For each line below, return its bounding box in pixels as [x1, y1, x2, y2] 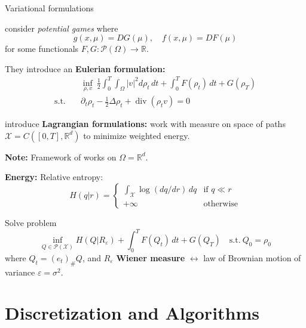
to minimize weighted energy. [83, 129, 190, 141]
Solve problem [5, 216, 57, 228]
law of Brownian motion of [203, 251, 301, 264]
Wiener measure [116, 251, 185, 264]
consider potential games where [5, 21, 118, 34]
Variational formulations [5, 2, 94, 14]
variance [5, 265, 35, 278]
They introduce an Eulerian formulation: [5, 62, 166, 75]
